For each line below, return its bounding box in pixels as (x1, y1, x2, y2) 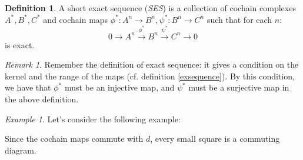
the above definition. (5, 92, 79, 105)
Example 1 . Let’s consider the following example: (5, 112, 181, 125)
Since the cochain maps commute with (5, 132, 144, 145)
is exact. (5, 38, 35, 51)
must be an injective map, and (64, 81, 175, 94)
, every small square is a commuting (150, 132, 280, 145)
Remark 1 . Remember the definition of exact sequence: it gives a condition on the (5, 58, 299, 71)
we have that (5, 81, 51, 94)
